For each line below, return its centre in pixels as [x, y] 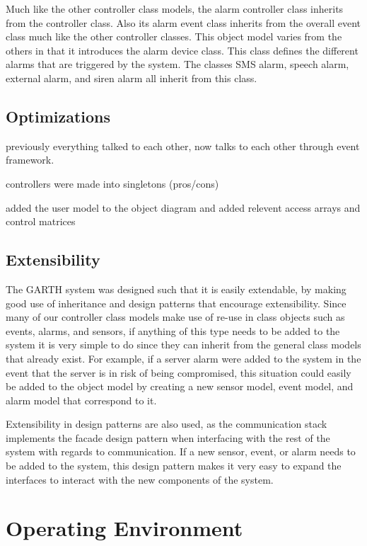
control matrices [41, 221]
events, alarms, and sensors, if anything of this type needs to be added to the [173, 330]
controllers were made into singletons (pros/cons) [112, 183]
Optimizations [58, 116]
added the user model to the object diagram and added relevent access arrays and [183, 207]
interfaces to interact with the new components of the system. [140, 479]
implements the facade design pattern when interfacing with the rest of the [168, 437]
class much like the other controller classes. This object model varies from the [174, 36]
